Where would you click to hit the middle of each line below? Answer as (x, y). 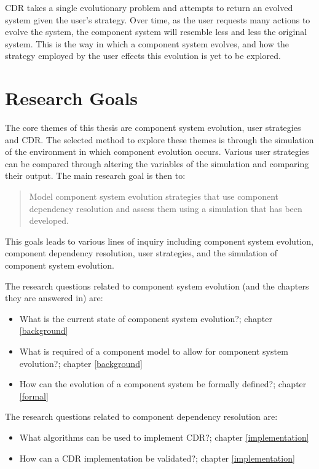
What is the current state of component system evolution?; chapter (146, 318)
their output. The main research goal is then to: (95, 175)
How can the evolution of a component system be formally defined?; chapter (163, 384)
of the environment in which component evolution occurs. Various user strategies (157, 152)
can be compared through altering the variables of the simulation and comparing (157, 163)
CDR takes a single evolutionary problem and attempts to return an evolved (149, 7)
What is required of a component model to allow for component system (154, 351)
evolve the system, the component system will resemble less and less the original (156, 32)
